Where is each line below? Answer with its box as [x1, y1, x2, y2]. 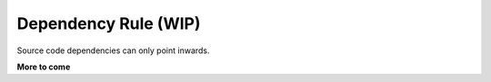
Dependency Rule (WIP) [16, 14, 201, 33]
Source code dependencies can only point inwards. [16, 45, 210, 56]
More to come [16, 61, 71, 72]
